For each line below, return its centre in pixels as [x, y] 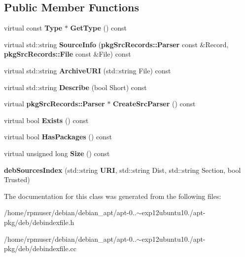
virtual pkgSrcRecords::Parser [54, 104]
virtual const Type [33, 28]
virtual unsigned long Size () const [57, 153]
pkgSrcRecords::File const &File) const [68, 54]
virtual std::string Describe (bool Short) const [75, 87]
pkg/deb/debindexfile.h [39, 222]
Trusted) [17, 179]
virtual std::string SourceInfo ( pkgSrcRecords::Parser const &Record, [116, 44]
